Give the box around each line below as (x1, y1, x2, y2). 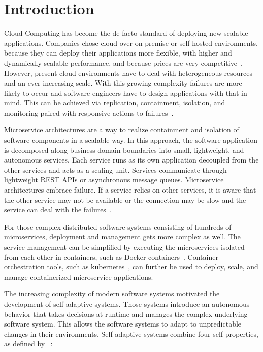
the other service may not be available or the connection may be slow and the (4, 194, 246, 205)
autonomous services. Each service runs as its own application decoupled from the (4, 154, 259, 165)
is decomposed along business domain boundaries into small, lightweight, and (4, 144, 244, 155)
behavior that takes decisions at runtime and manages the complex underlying (4, 308, 248, 319)
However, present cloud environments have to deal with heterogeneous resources (4, 67, 253, 78)
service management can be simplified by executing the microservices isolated (4, 241, 245, 252)
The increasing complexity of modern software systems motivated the (4, 288, 220, 299)
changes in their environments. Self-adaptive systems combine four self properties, (4, 328, 258, 339)
